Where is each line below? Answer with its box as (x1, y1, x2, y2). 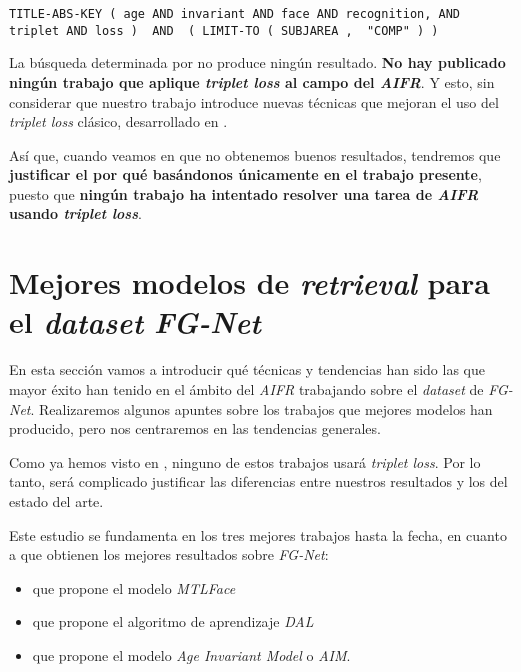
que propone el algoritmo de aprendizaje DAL (32, 611, 314, 632)
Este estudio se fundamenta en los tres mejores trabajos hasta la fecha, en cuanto (9, 524, 507, 545)
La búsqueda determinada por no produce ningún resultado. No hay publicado (9, 52, 506, 73)
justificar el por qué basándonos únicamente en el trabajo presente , (9, 164, 482, 185)
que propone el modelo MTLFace (32, 577, 236, 598)
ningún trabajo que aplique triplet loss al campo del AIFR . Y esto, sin (9, 71, 495, 92)
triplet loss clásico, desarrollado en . (9, 111, 228, 132)
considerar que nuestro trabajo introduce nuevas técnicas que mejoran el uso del (9, 91, 499, 112)
